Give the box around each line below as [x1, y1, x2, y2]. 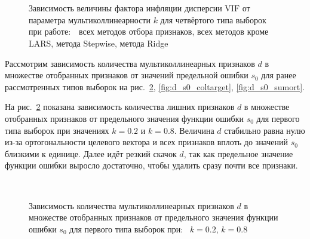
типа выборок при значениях [5, 124, 109, 136]
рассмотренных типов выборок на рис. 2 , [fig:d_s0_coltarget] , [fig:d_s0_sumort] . [5, 80, 305, 93]
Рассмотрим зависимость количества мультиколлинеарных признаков [5, 57, 255, 69]
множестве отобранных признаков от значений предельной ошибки [5, 69, 248, 81]
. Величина [174, 124, 214, 136]
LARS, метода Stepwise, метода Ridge [29, 36, 168, 49]
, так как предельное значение [183, 147, 293, 160]
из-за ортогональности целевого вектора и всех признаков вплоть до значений [5, 136, 288, 148]
